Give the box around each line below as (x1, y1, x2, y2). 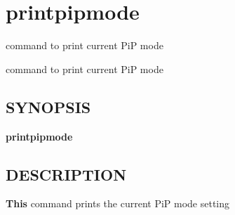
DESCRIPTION (6, 163, 127, 185)
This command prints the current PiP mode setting (6, 196, 230, 211)
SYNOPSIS (6, 96, 91, 117)
